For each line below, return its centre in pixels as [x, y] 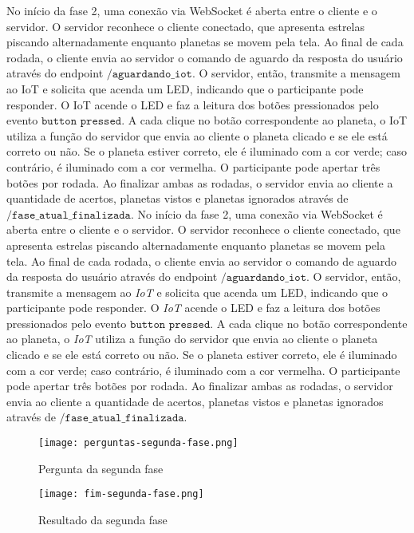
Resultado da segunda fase [103, 519]
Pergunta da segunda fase [101, 468]
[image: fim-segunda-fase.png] [121, 494]
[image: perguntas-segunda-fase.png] [138, 443]
